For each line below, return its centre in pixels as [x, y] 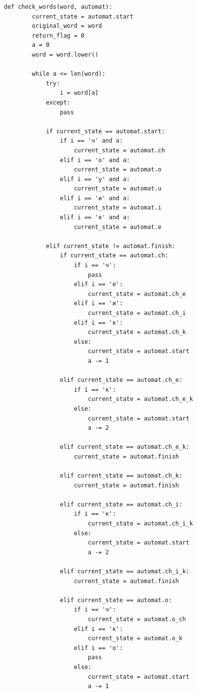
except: [58, 102]
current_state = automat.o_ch [137, 619]
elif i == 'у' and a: [95, 179]
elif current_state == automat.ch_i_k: [125, 572]
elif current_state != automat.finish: [110, 246]
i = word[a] [79, 93]
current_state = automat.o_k [135, 639]
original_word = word [67, 26]
